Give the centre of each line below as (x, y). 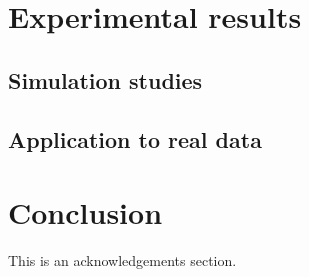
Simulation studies (105, 79)
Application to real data (135, 138)
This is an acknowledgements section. (122, 260)
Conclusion (85, 212)
